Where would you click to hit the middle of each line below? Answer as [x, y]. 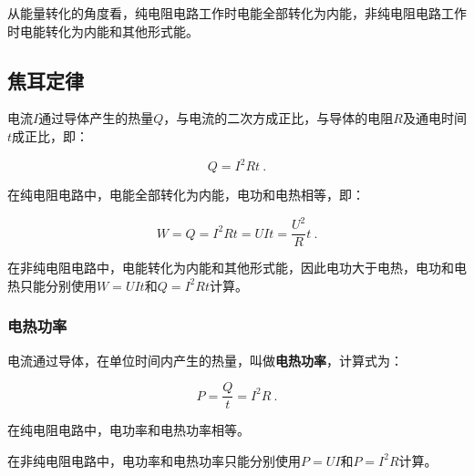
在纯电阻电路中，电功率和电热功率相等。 [129, 430]
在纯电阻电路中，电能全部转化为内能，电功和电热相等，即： [186, 195]
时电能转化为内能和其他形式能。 [103, 31]
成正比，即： [51, 135]
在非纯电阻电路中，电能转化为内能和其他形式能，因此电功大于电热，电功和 [231, 268]
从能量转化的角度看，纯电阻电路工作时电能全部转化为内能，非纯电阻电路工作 [237, 13]
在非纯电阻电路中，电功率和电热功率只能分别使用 [154, 460]
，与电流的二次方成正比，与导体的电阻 [278, 118]
